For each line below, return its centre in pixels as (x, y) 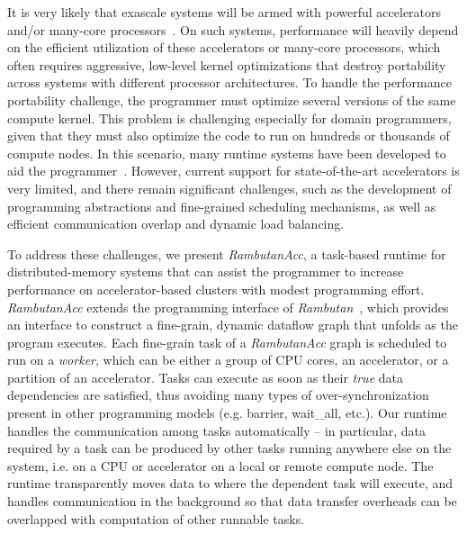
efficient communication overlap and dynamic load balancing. (176, 224)
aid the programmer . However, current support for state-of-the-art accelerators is (233, 171)
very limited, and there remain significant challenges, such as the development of (229, 188)
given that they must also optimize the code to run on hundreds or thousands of (229, 136)
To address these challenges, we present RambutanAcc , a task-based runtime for (227, 253)
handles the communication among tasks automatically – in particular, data (217, 430)
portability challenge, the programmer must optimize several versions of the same (232, 100)
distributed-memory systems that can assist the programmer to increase (206, 272)
